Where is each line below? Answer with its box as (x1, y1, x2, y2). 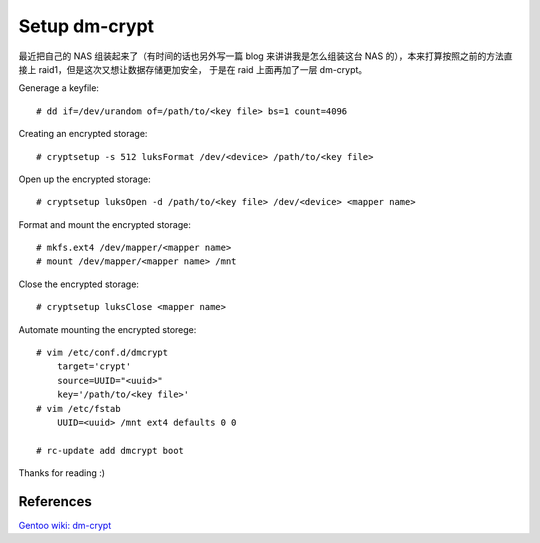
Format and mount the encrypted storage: (18, 218, 192, 230)
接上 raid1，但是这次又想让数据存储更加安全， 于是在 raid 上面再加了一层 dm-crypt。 (18, 63, 368, 75)
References (18, 493, 92, 510)
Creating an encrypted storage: (18, 128, 148, 140)
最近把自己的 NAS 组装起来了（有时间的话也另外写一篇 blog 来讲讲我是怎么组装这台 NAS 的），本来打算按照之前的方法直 (18, 50, 513, 62)
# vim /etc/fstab (36, 403, 121, 414)
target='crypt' (56, 361, 132, 372)
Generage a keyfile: (18, 82, 100, 94)
